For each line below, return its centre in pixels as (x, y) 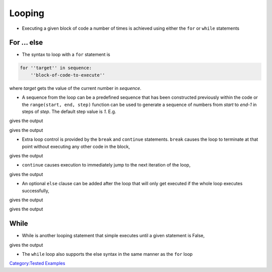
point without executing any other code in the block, (76, 146)
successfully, (36, 191)
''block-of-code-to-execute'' (68, 75)
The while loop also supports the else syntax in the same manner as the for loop (107, 254)
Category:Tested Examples (37, 263)
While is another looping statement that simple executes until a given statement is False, (113, 236)
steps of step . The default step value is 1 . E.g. (69, 112)
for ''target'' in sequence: (56, 68)
